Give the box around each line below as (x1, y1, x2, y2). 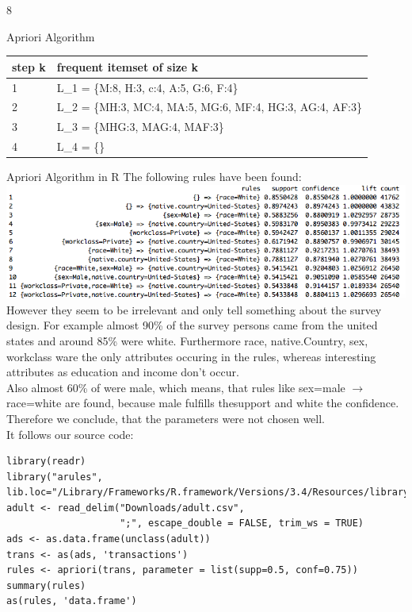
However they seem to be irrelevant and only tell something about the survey (6, 301, 382, 318)
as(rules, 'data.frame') (6, 595, 137, 607)
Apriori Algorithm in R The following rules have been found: (6, 168, 302, 185)
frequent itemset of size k (56, 58, 199, 75)
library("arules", (6, 471, 103, 483)
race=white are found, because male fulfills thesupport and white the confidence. (6, 395, 399, 411)
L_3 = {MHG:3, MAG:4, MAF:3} (56, 118, 224, 135)
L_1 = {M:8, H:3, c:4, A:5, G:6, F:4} (56, 79, 238, 95)
